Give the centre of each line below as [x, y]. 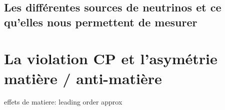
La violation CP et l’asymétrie [111, 58]
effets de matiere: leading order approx [63, 102]
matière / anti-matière [83, 78]
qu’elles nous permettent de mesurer [101, 22]
